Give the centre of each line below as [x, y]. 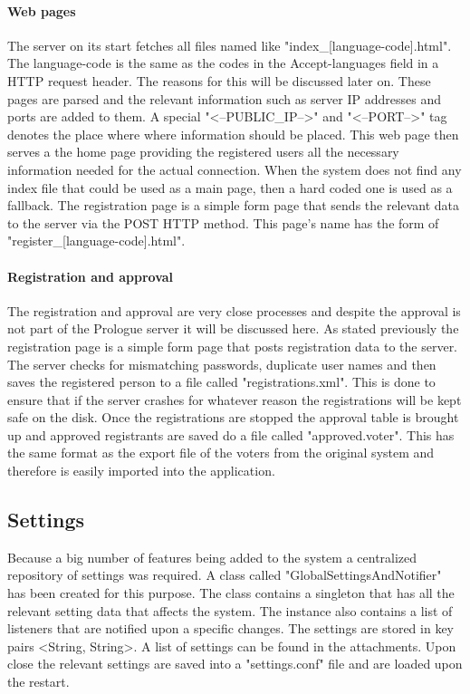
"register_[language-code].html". [96, 241]
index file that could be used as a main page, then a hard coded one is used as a [230, 187]
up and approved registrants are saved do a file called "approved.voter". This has [231, 434]
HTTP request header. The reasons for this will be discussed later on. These [219, 80]
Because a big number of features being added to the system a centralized [212, 557]
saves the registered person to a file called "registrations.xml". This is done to [221, 382]
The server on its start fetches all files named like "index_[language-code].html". [230, 45]
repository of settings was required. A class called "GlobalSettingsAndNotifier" [225, 575]
